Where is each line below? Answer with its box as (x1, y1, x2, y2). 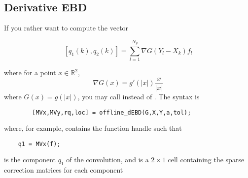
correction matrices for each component (4, 165, 123, 175)
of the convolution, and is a (66, 154, 149, 165)
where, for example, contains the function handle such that (4, 123, 182, 133)
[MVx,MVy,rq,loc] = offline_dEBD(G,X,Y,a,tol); (32, 109, 191, 116)
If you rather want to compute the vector (4, 23, 129, 33)
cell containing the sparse (168, 154, 245, 165)
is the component (4, 154, 56, 165)
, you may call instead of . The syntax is (77, 91, 200, 101)
